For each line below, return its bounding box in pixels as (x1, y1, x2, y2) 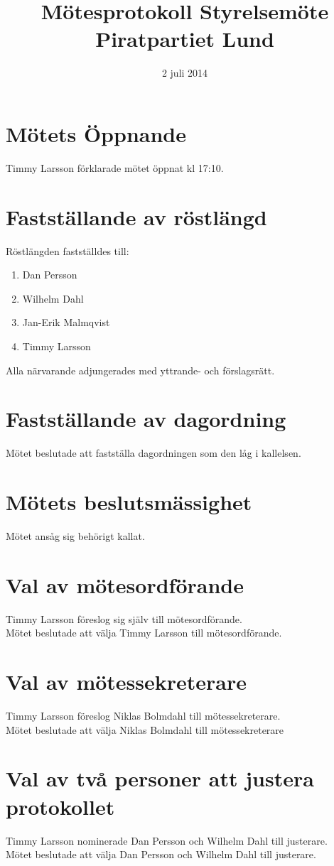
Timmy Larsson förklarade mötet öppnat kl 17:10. (6, 160, 224, 175)
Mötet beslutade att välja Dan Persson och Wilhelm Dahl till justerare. (6, 847, 316, 862)
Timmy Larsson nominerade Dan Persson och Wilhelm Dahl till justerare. (6, 833, 328, 848)
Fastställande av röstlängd (6, 202, 267, 231)
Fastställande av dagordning (6, 404, 286, 433)
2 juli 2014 (161, 65, 208, 80)
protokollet (6, 791, 115, 821)
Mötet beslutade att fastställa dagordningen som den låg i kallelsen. (6, 445, 301, 460)
